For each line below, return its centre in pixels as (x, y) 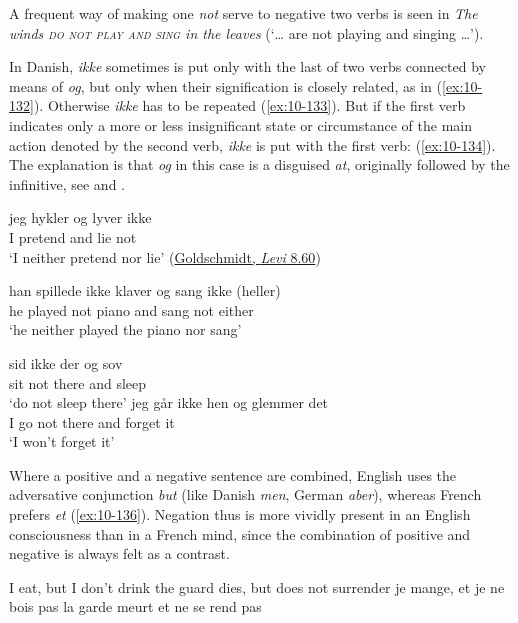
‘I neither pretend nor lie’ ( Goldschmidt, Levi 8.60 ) (165, 256)
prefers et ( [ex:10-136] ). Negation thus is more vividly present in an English (240, 514)
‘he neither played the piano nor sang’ (125, 329)
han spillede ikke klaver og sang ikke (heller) (145, 290)
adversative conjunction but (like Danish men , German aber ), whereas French (245, 494)
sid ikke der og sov (66, 362)
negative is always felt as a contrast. (119, 553)
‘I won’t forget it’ (62, 441)
